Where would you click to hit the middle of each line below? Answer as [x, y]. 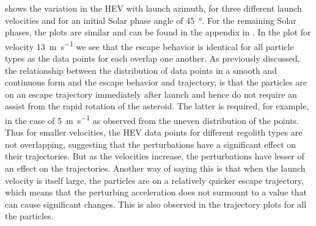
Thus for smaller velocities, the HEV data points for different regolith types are [154, 132]
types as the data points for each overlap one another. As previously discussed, [152, 58]
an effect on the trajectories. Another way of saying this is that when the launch [155, 168]
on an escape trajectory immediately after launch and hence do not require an [151, 94]
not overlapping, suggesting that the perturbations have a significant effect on [151, 144]
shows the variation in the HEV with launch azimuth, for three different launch [153, 8]
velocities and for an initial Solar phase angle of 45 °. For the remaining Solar [151, 20]
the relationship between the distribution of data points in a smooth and [141, 70]
